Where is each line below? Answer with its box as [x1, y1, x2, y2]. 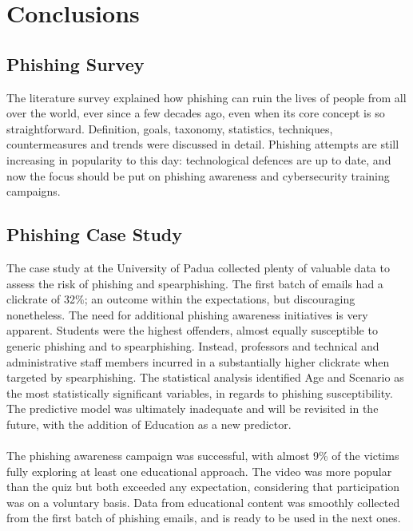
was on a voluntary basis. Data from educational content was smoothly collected [6, 493, 400, 510]
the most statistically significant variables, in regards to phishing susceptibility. [6, 384, 393, 401]
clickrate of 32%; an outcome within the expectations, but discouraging [6, 291, 355, 307]
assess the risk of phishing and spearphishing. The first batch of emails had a [6, 275, 383, 291]
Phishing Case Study [6, 222, 183, 247]
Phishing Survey [6, 51, 145, 76]
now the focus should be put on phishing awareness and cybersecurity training [6, 167, 390, 184]
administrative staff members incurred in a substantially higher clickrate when [6, 353, 390, 370]
